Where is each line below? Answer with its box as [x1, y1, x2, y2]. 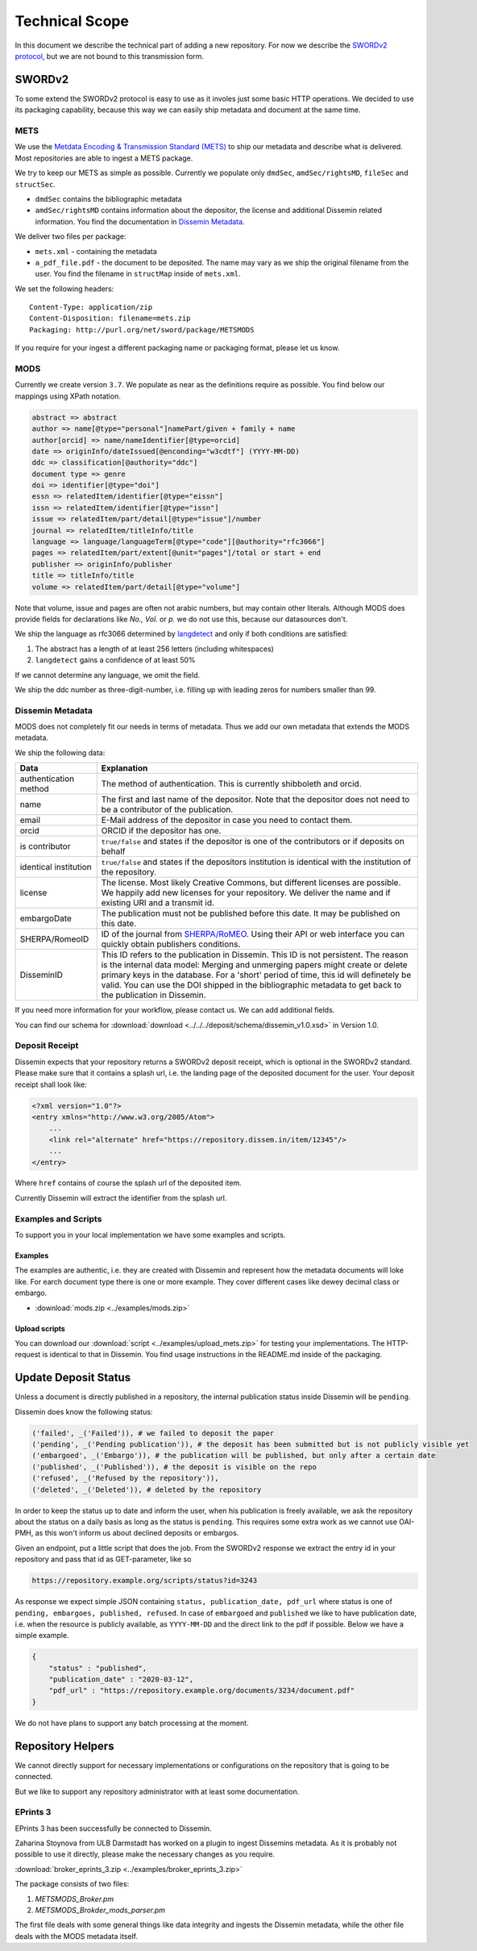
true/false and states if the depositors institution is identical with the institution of [101, 856, 411, 867]
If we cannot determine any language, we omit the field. [15, 670, 201, 679]
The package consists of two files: [15, 1879, 130, 1889]
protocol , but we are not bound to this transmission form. [15, 51, 205, 61]
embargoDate [19, 913, 73, 924]
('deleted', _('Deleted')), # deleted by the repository [31, 1485, 262, 1494]
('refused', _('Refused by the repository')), [31, 1473, 219, 1483]
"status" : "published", [48, 1663, 147, 1673]
